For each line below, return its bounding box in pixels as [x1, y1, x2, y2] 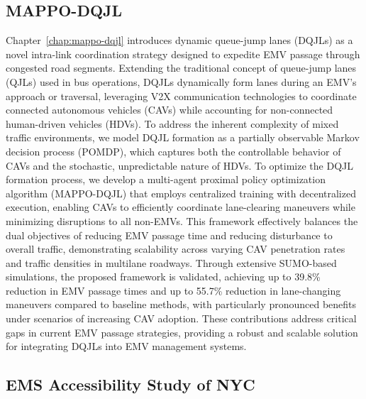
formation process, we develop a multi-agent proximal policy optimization [6, 172, 326, 187]
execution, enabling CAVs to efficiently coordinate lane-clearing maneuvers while [6, 199, 355, 214]
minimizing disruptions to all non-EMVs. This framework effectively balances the [6, 213, 358, 228]
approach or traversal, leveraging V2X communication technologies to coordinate [6, 88, 357, 103]
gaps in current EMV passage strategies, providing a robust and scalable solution [6, 324, 358, 339]
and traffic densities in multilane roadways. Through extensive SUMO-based [6, 255, 337, 270]
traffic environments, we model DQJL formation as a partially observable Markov [6, 130, 360, 145]
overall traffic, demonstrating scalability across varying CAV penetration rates [6, 241, 345, 256]
